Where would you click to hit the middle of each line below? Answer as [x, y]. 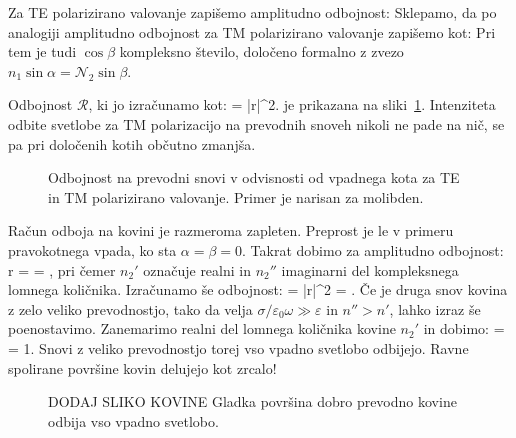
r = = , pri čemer [62, 269]
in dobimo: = [464, 328]
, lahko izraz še [435, 308]
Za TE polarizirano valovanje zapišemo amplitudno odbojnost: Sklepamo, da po [252, 12]
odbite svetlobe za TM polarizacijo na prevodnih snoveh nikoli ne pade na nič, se [256, 123]
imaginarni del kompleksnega [370, 269]
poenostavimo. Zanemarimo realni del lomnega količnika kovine [202, 328]
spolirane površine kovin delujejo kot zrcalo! [142, 367]
